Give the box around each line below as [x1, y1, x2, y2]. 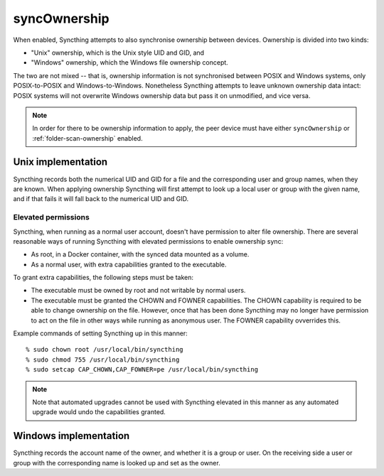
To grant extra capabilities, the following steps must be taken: [13, 274, 194, 282]
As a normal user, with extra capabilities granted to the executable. [31, 260, 227, 269]
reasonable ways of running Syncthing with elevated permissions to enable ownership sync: [13, 237, 284, 245]
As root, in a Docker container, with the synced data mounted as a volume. [31, 250, 250, 259]
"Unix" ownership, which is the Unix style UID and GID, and [31, 48, 205, 57]
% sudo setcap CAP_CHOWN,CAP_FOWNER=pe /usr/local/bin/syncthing [26, 366, 259, 374]
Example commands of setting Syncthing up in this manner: [13, 329, 188, 337]
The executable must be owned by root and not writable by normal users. [31, 286, 246, 295]
